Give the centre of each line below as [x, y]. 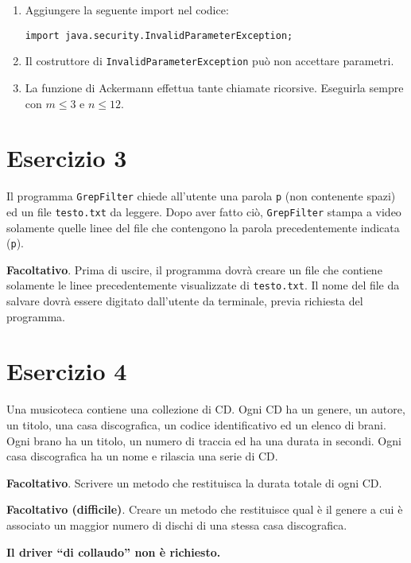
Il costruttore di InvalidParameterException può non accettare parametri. [209, 61]
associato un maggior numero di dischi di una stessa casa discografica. [177, 524]
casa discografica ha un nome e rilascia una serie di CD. [142, 456]
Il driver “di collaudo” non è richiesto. [114, 551]
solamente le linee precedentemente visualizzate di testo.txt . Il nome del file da [203, 285]
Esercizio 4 [67, 371]
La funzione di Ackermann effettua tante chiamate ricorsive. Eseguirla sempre [214, 87]
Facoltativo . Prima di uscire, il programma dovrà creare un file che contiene [194, 269]
